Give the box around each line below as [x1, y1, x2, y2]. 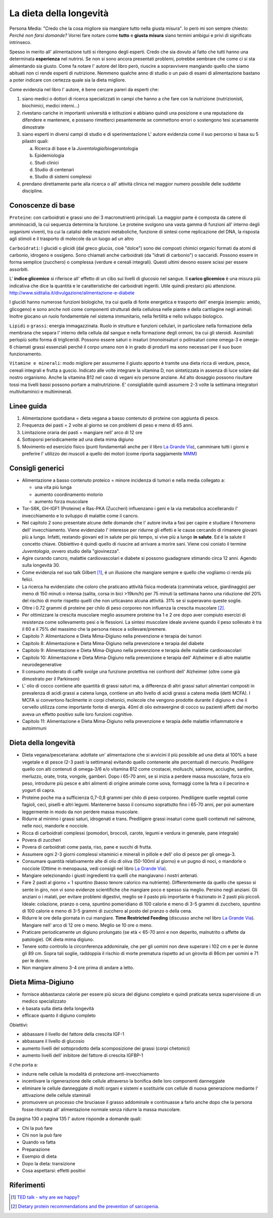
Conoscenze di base [9, 201, 75, 210]
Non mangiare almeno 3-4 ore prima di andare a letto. [22, 965, 134, 971]
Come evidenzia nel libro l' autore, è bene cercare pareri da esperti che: [9, 86, 159, 92]
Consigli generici [9, 464, 64, 472]
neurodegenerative [22, 661, 62, 667]
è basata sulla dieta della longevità [22, 1005, 94, 1011]
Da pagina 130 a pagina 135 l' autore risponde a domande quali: [9, 1116, 142, 1122]
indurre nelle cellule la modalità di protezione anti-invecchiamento [22, 1071, 159, 1077]
